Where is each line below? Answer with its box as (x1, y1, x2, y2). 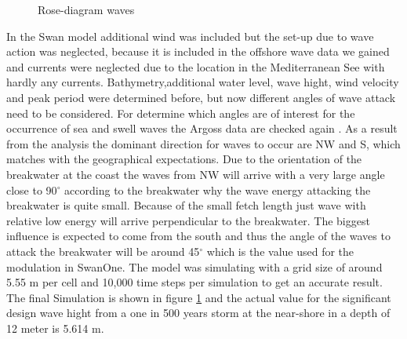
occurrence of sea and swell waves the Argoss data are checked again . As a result (6, 120, 398, 137)
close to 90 (6, 181, 57, 198)
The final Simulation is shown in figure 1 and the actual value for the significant (6, 289, 391, 305)
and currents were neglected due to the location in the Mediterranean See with (6, 58, 385, 75)
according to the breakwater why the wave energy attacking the (64, 181, 371, 198)
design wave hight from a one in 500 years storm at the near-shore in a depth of (6, 304, 391, 321)
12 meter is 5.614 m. (6, 319, 104, 336)
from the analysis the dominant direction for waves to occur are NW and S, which (6, 135, 401, 151)
